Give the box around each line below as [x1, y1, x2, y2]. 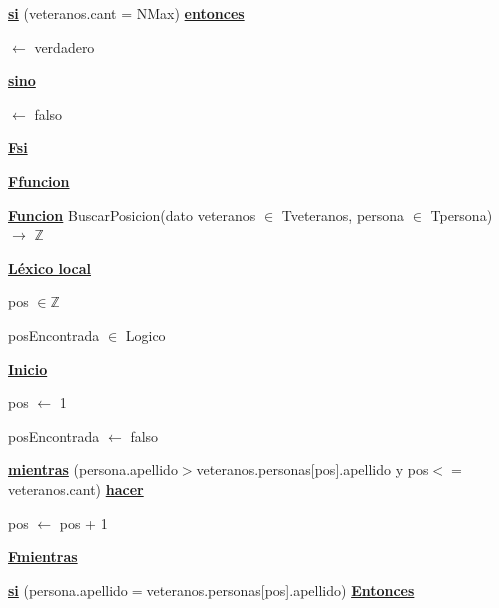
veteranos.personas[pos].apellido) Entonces [146, 579, 415, 600]
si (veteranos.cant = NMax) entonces [8, 3, 245, 23]
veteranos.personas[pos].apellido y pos [196, 459, 429, 480]
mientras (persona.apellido [8, 459, 178, 480]
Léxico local [8, 257, 92, 278]
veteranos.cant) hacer [8, 478, 144, 499]
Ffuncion [8, 170, 70, 191]
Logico [125, 324, 166, 345]
